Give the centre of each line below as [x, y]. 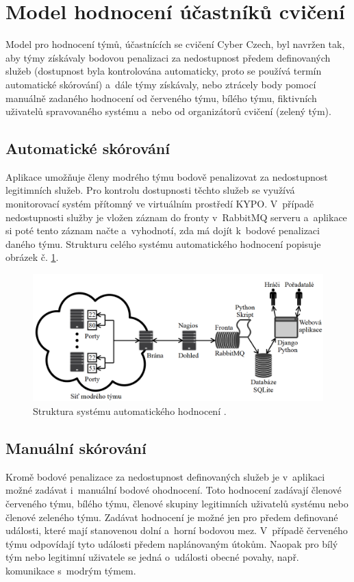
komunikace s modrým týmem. [71, 570]
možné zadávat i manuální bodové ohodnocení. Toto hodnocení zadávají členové [174, 490]
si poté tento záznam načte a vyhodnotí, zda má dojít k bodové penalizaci [163, 230]
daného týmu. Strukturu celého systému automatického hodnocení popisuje [163, 243]
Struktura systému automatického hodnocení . [130, 410]
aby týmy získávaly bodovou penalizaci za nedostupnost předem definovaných [168, 57]
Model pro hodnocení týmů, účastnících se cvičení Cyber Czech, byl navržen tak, [175, 44]
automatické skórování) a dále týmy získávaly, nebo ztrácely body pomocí [161, 84]
